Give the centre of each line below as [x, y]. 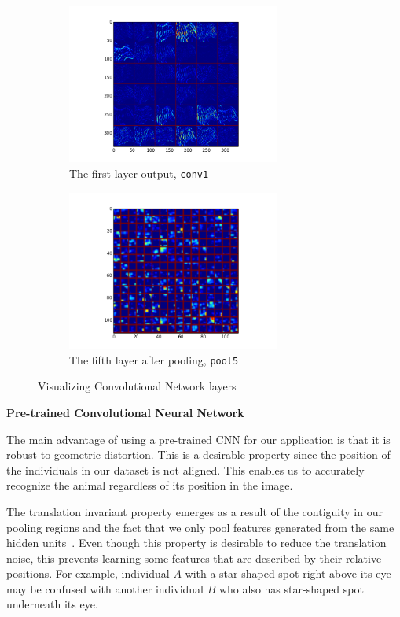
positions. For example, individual [88, 573]
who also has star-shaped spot [291, 588]
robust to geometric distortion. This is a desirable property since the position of [198, 454]
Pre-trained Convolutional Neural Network [125, 412]
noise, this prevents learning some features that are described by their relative [194, 558]
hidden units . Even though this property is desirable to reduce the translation [196, 543]
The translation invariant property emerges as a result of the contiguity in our [194, 511]
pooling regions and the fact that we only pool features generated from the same [200, 527]
